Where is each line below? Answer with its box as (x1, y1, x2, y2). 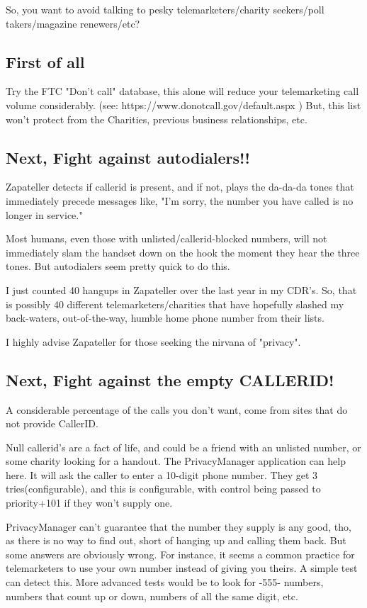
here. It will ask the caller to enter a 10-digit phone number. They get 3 (6, 467, 318, 482)
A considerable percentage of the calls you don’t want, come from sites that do (6, 402, 348, 417)
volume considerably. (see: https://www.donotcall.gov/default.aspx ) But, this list (6, 97, 361, 112)
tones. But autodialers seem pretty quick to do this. (6, 259, 230, 274)
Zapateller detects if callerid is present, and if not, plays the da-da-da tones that (6, 179, 354, 194)
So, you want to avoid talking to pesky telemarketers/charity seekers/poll (6, 2, 324, 16)
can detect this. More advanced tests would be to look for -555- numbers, (6, 575, 324, 590)
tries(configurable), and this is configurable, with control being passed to (6, 481, 321, 496)
